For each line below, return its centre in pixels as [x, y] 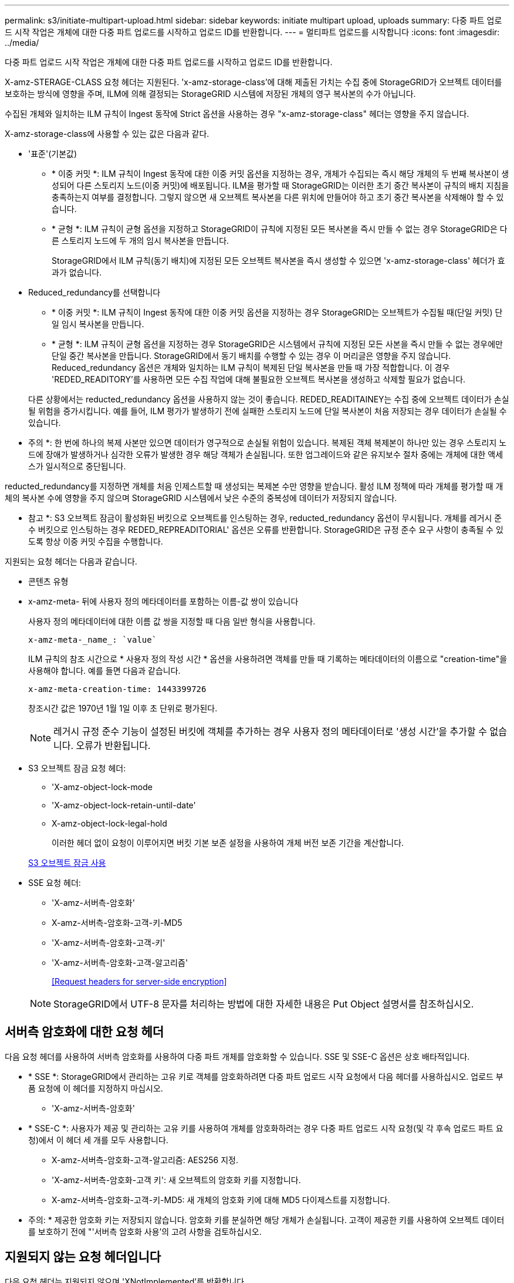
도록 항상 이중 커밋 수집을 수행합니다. [96, 541]
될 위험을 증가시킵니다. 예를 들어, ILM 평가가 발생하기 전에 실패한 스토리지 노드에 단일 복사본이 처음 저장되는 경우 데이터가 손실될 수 [268, 411]
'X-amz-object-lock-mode [102, 787]
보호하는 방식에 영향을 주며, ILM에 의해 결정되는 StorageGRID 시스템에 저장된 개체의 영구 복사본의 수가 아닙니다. [210, 94]
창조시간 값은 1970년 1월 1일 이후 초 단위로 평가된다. [123, 708]
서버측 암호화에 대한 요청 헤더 [84, 1032]
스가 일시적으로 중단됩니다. [77, 466]
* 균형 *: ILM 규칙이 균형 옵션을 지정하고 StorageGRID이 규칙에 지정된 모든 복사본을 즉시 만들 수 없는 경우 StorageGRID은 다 [280, 229]
